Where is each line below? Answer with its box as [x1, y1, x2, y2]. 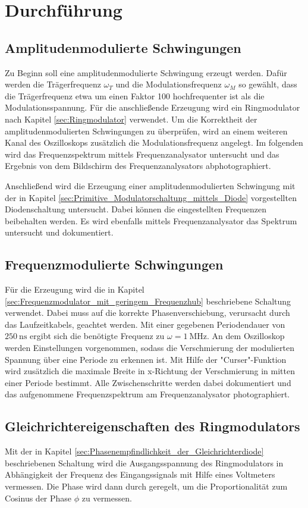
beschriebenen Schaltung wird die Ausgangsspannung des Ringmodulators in [5, 456, 284, 469]
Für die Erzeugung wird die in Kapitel [5, 283, 144, 296]
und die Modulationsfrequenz [115, 78, 222, 90]
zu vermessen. [81, 491, 132, 504]
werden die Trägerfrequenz [5, 78, 101, 90]
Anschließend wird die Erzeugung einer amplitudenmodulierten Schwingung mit [5, 179, 296, 192]
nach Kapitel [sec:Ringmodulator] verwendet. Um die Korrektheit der [5, 112, 257, 125]
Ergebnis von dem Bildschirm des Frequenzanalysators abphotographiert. [5, 159, 271, 172]
